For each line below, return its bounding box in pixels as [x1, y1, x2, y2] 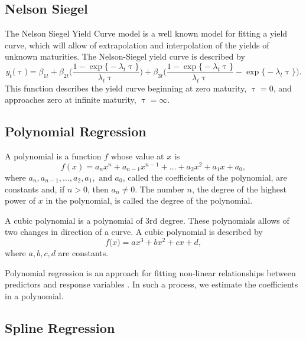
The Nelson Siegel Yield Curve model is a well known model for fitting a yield [5, 27, 288, 40]
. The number [135, 182, 184, 195]
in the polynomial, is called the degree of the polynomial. [45, 194, 253, 207]
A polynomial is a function [5, 150, 102, 162]
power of [5, 194, 36, 207]
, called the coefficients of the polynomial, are [122, 171, 287, 183]
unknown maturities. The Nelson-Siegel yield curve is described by [5, 50, 245, 63]
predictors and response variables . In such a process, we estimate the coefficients [5, 278, 298, 290]
